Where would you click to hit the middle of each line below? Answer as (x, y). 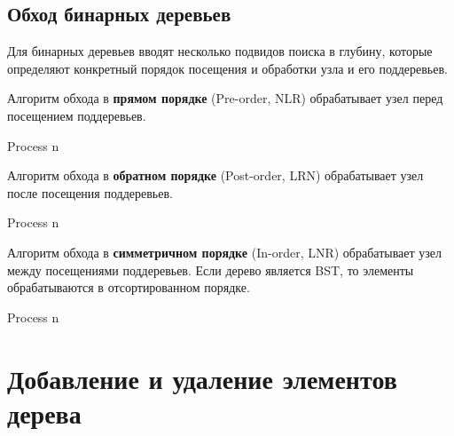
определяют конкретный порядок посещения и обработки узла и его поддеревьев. (227, 68)
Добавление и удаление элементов (202, 378)
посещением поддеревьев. (77, 115)
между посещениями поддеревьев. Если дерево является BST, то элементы (211, 270)
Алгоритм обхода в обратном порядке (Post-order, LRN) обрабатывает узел (215, 175)
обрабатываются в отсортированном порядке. (129, 287)
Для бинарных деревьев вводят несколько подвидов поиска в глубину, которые (220, 51)
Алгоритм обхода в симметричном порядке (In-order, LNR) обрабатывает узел (225, 252)
